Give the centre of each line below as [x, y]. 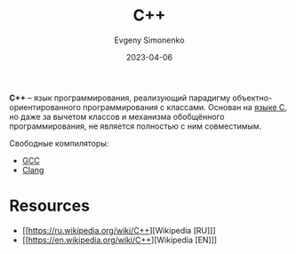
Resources [50, 206]
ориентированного [45, 107]
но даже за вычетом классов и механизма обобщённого [117, 116]
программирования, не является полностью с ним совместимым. [136, 126]
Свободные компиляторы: [59, 143]
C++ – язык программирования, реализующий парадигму [120, 98]
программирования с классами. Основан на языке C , [185, 107]
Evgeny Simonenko [149, 40]
